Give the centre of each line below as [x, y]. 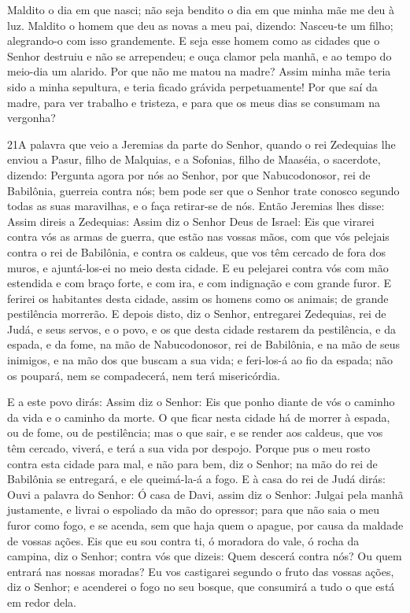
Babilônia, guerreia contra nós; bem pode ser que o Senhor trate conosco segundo [203, 190]
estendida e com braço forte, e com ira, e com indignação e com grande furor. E [199, 283]
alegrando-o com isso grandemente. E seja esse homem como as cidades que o [194, 41]
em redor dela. [42, 602]
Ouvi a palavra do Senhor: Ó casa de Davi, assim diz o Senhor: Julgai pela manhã [205, 494]
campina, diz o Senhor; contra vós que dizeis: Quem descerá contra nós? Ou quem [205, 556]
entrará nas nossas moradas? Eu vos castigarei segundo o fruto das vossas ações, [201, 571]
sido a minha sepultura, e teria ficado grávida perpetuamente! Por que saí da [192, 86]
